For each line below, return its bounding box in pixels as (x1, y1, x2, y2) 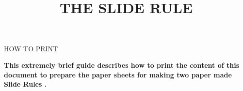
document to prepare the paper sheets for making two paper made (4, 69, 232, 79)
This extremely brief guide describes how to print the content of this (4, 60, 240, 70)
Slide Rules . (4, 79, 47, 89)
